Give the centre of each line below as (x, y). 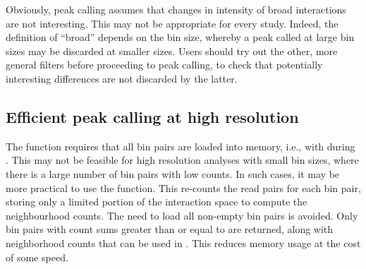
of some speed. (37, 257)
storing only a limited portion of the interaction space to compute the (157, 202)
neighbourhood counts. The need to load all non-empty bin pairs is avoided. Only (182, 215)
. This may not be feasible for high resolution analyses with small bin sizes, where (182, 160)
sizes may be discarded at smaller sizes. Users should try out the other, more (172, 50)
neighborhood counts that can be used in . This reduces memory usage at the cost (183, 243)
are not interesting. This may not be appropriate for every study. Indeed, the (172, 23)
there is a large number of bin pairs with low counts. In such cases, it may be (173, 173)
